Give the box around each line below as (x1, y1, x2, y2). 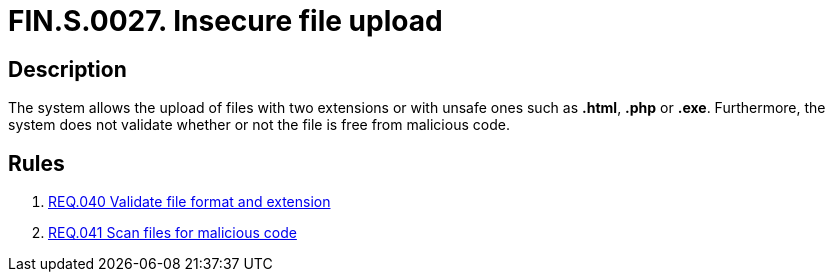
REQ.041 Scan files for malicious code (48, 224, 297, 242)
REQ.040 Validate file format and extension (48, 193, 331, 211)
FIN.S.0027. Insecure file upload (8, 4, 443, 38)
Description (8, 56, 127, 82)
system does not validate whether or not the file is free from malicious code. (8, 116, 510, 134)
